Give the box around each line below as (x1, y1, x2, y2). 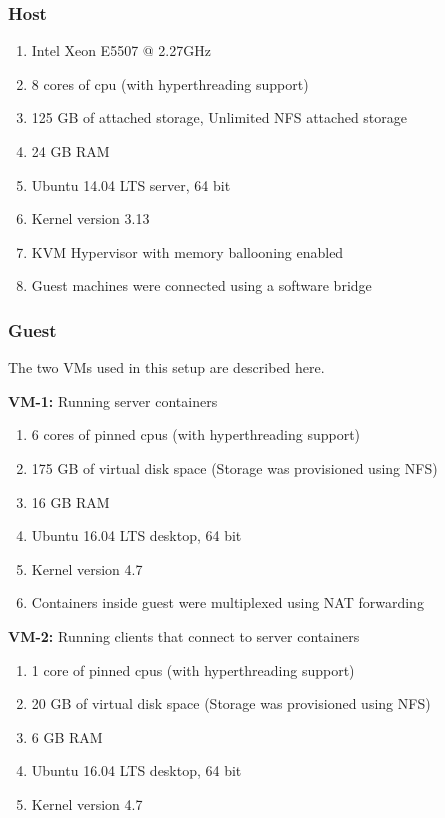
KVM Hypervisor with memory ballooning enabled (31, 241, 344, 262)
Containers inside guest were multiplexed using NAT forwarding (31, 592, 424, 613)
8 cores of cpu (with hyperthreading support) (31, 73, 309, 94)
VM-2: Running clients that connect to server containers (8, 625, 360, 646)
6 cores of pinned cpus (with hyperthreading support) (31, 424, 361, 445)
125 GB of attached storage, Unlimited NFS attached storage (31, 107, 407, 128)
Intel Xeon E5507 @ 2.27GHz (31, 40, 211, 61)
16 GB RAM (31, 491, 110, 512)
